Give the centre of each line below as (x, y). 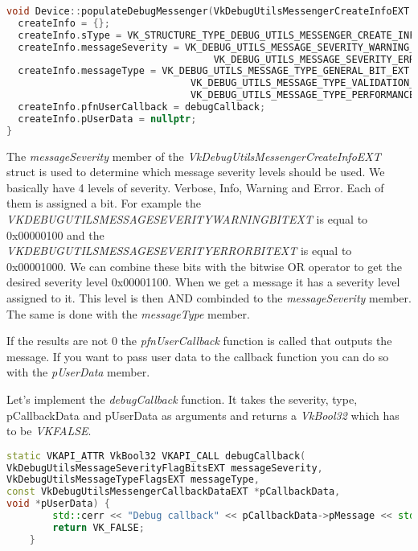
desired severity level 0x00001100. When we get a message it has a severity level (203, 282)
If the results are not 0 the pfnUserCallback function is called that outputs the (199, 341)
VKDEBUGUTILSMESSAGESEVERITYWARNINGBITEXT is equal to (187, 219)
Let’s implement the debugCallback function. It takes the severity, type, (182, 399)
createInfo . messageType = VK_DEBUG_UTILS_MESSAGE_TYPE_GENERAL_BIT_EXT (214, 71)
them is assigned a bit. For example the (104, 203)
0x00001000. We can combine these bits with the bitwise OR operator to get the (205, 266)
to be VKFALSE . (49, 431)
